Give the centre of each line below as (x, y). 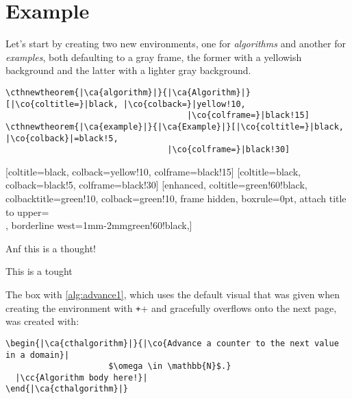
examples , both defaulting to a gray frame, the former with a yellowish (154, 57)
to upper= (27, 211)
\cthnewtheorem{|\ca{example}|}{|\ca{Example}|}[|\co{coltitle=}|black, (175, 126)
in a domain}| (38, 355)
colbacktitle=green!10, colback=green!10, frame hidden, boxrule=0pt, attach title (176, 198)
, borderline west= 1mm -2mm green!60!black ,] (99, 225)
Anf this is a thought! (51, 248)
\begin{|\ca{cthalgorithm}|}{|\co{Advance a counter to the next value (172, 343)
